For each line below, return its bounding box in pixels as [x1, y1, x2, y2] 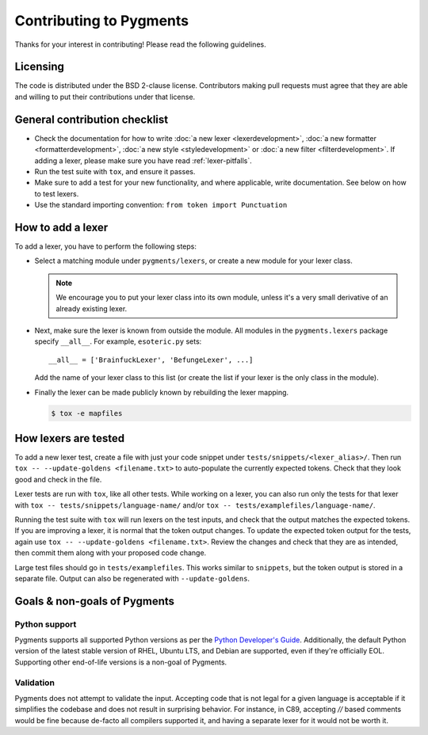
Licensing [14, 60, 65, 74]
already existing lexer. [55, 303, 128, 313]
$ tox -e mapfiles [51, 409, 123, 417]
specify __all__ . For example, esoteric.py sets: [34, 337, 202, 346]
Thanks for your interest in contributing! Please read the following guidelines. [14, 40, 266, 49]
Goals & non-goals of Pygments [14, 594, 174, 607]
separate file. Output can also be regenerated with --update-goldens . [14, 573, 250, 583]
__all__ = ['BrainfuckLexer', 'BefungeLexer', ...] [48, 355, 254, 364]
